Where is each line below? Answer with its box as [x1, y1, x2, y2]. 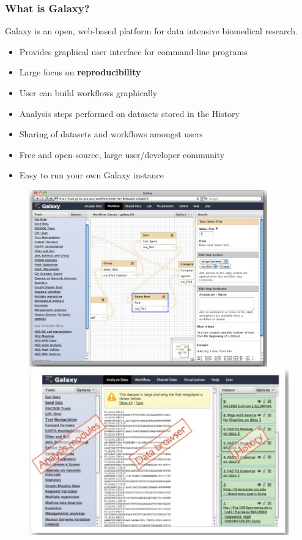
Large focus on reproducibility [19, 66, 141, 78]
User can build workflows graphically [19, 86, 158, 99]
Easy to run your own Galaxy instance [19, 169, 164, 181]
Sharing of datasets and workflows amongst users [19, 127, 203, 140]
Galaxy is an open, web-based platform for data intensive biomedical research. [5, 25, 298, 37]
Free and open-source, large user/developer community [19, 148, 225, 161]
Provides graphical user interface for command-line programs [19, 45, 248, 58]
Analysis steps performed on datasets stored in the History [19, 107, 240, 120]
